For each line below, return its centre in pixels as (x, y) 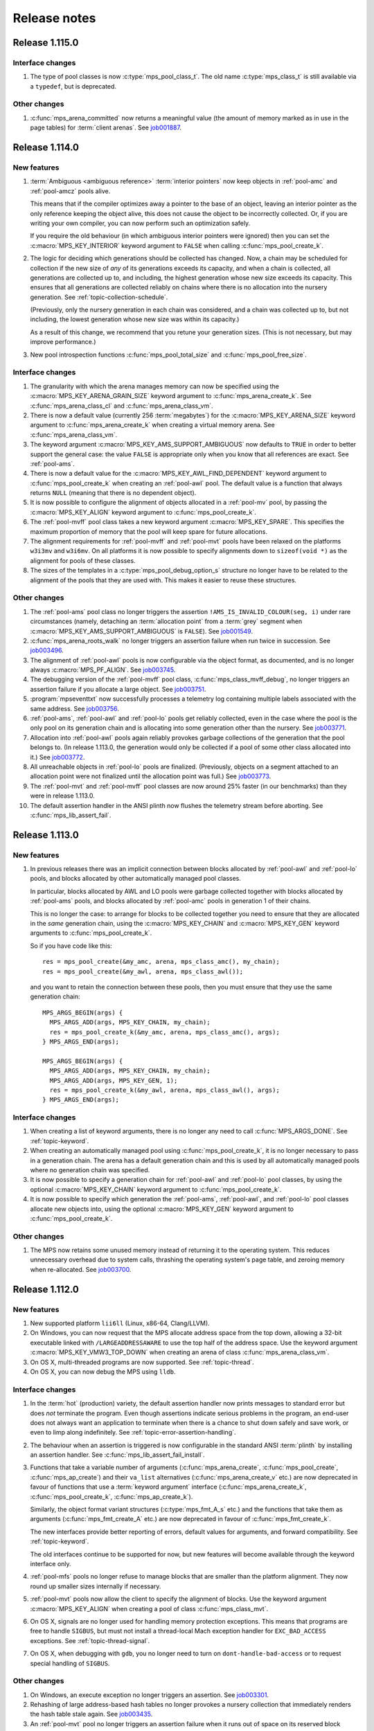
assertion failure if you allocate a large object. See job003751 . (118, 689)
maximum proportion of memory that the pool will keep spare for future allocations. (149, 531)
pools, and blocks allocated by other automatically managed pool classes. (136, 879)
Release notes (54, 18)
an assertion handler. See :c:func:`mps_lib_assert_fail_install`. (117, 1455)
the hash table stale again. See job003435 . (91, 1714)
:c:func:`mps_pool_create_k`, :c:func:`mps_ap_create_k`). (112, 1496)
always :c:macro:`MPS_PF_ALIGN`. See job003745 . (103, 670)
